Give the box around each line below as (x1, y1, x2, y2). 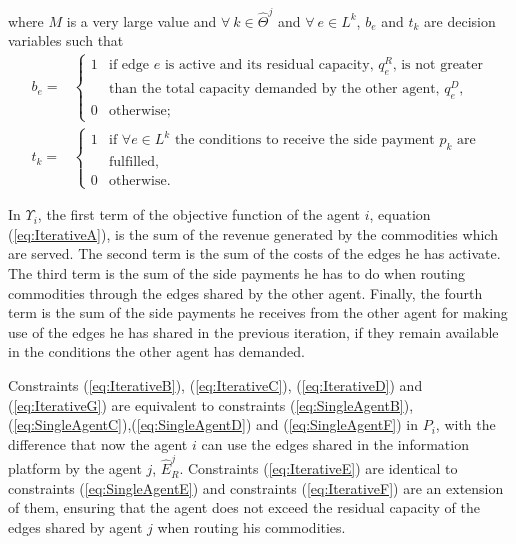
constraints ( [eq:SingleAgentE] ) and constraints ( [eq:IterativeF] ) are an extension (8, 477, 504, 498)
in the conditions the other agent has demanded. (8, 341, 305, 362)
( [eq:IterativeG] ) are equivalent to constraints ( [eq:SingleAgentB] (8, 394, 404, 415)
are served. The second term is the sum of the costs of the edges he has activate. (8, 243, 501, 264)
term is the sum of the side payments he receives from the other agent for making (8, 302, 508, 323)
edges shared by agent (8, 516, 143, 537)
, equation (369, 204, 431, 225)
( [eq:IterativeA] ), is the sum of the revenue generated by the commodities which (8, 223, 498, 244)
